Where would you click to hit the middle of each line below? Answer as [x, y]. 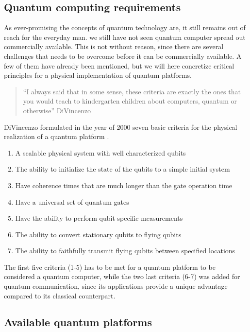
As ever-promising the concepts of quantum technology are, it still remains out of [125, 27]
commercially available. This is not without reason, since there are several [114, 46]
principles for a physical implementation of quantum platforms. [98, 75]
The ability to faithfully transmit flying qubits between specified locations [125, 251]
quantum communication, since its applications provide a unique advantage [116, 286]
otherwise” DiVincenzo [57, 110]
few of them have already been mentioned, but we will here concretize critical [119, 65]
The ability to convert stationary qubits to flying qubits [98, 234]
